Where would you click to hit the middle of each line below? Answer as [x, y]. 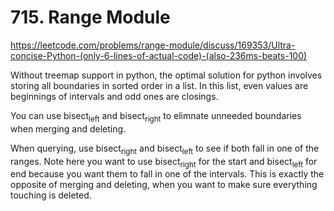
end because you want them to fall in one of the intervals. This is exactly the [167, 174]
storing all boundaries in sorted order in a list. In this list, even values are [159, 85]
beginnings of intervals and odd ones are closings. [114, 96]
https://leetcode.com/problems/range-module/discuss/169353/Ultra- [153, 45]
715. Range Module [90, 17]
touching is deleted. [51, 195]
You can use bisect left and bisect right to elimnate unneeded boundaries [156, 116]
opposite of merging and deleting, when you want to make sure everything [164, 185]
